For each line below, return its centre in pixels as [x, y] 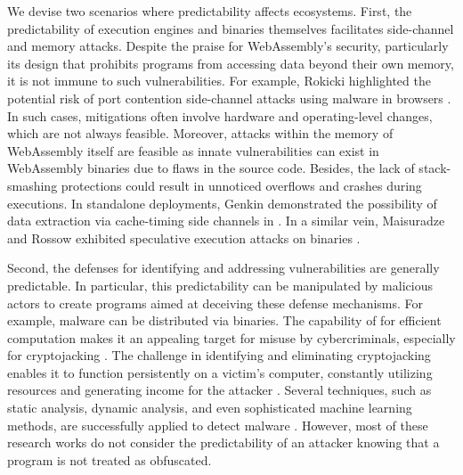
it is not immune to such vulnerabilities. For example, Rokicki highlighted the [219, 81]
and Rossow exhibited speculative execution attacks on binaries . [184, 237]
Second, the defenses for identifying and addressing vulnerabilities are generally [223, 268]
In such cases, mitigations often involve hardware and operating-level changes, [220, 115]
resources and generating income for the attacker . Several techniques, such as [219, 390]
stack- [435, 168]
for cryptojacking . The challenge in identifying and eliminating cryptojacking [219, 355]
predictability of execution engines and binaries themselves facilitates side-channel [231, 28]
